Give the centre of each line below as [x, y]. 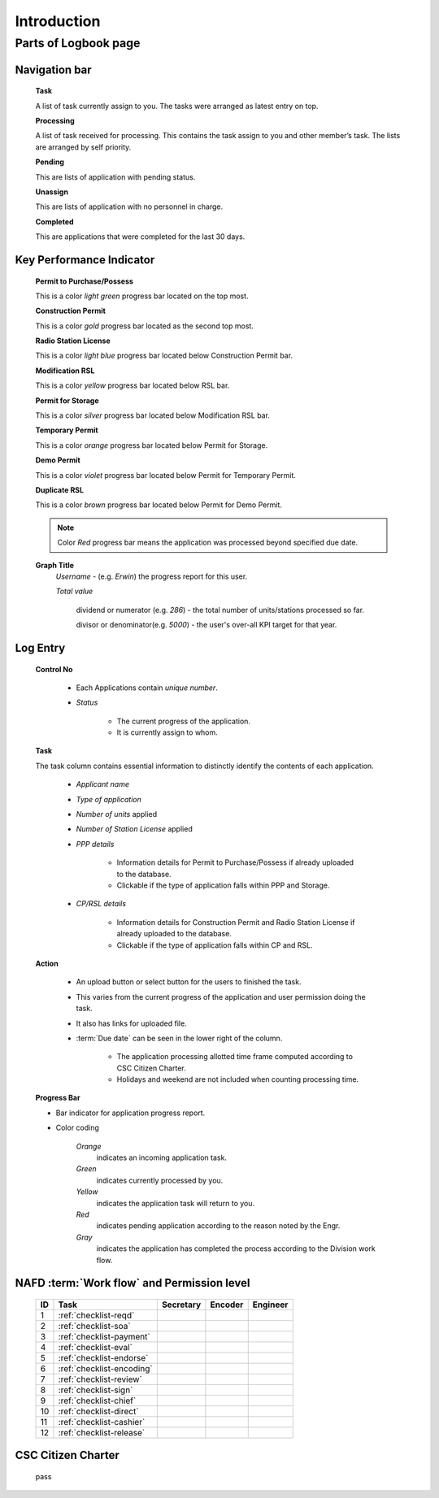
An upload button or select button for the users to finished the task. [189, 982]
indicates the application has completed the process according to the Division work [236, 1248]
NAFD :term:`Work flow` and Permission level [133, 1283]
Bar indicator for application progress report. [130, 1113]
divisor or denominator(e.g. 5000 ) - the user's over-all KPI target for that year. [206, 625]
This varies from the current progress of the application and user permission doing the [221, 996]
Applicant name [103, 784]
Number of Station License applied [134, 829]
